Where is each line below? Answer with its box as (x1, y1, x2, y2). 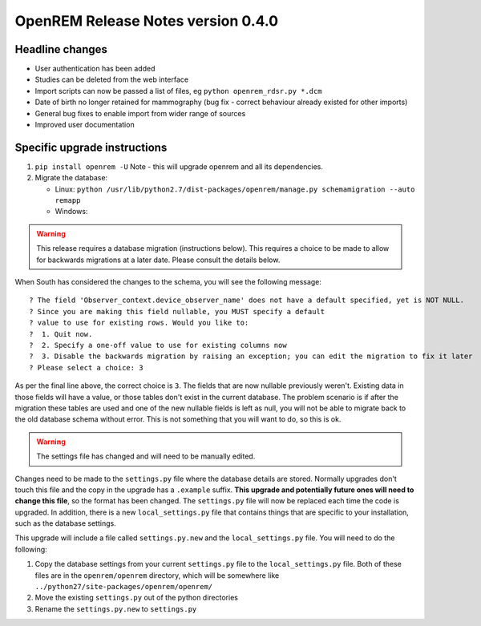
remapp (55, 196, 81, 205)
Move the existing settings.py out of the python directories (34, 593, 238, 603)
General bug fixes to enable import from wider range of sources (34, 108, 246, 118)
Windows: (55, 207, 88, 216)
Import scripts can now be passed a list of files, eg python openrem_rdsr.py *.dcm (34, 86, 322, 95)
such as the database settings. (14, 519, 116, 528)
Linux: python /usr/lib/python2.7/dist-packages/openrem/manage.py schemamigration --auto (55, 184, 415, 194)
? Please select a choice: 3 (29, 363, 143, 372)
